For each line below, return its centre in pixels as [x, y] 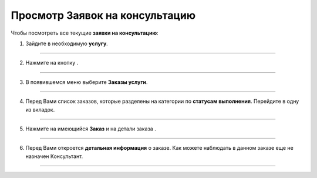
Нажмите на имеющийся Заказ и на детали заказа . [91, 129]
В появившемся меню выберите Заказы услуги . [87, 82]
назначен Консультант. [54, 156]
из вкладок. [40, 109]
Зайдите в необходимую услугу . [67, 43]
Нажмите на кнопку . [52, 63]
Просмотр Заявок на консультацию [103, 15]
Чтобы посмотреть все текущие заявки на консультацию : [85, 33]
